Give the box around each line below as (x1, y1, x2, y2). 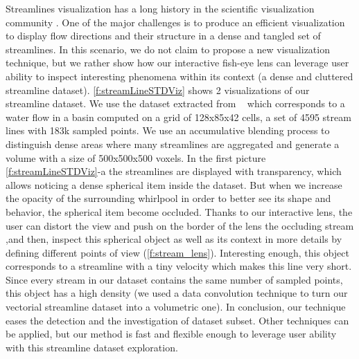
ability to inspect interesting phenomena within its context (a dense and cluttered (6, 68, 353, 83)
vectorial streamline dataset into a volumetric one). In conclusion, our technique (6, 300, 346, 314)
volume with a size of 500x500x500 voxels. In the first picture (6, 150, 266, 165)
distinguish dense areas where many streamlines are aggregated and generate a (6, 136, 340, 151)
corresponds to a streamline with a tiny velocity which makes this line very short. (6, 259, 352, 273)
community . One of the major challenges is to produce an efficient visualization (6, 15, 345, 29)
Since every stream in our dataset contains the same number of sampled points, (6, 272, 343, 286)
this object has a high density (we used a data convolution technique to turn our (6, 286, 348, 300)
